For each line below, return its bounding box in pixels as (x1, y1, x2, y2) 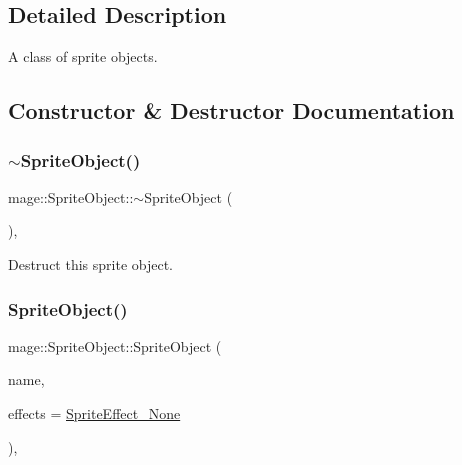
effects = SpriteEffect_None (8, 402, 181, 423)
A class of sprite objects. (8, 46, 158, 67)
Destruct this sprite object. (8, 253, 174, 274)
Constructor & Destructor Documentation (8, 95, 455, 126)
